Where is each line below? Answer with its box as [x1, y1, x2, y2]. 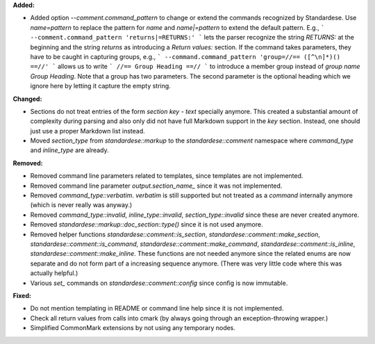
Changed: [12, 95, 42, 103]
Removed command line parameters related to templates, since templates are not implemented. [30, 172, 303, 180]
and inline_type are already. [30, 146, 109, 154]
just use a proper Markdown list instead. [30, 126, 145, 135]
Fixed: [12, 291, 31, 300]
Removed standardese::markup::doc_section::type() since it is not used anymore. [30, 220, 263, 229]
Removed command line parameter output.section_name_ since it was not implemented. [30, 181, 283, 190]
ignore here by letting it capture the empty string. [30, 82, 172, 90]
